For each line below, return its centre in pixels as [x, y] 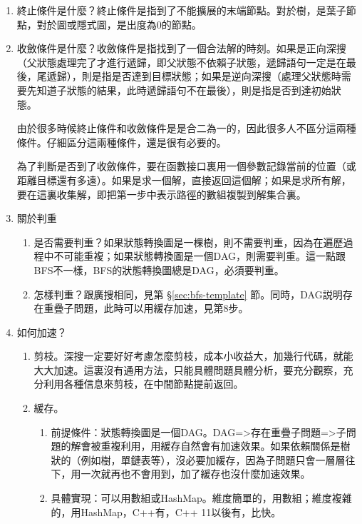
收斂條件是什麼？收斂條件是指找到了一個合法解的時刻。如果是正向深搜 [181, 48]
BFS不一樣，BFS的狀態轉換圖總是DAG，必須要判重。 [159, 269]
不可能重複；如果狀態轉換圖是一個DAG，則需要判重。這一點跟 [200, 256]
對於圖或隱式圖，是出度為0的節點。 [119, 24]
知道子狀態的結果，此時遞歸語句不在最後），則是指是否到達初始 [184, 90]
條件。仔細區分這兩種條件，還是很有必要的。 [121, 142]
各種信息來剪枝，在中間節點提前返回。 [154, 384]
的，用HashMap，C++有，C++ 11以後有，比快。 [166, 512]
